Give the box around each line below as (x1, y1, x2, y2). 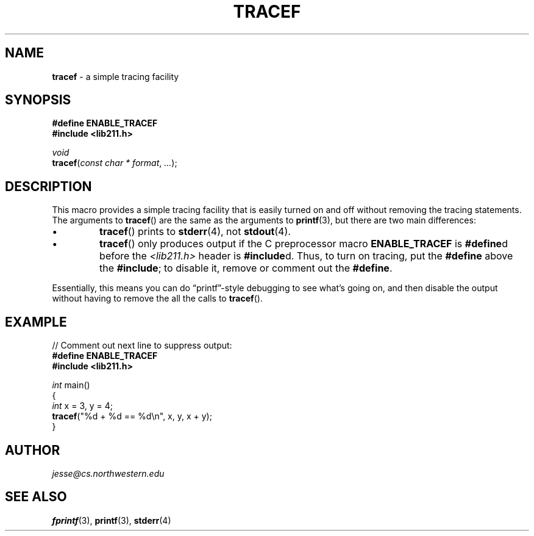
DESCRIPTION (5, 178, 92, 194)
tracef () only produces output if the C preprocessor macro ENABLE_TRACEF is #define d (99, 237, 508, 250)
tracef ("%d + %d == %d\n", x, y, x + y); (52, 411, 212, 422)
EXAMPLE (5, 314, 67, 330)
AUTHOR (5, 442, 60, 458)
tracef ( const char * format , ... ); (52, 158, 177, 168)
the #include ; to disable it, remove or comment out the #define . (99, 262, 393, 275)
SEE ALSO (5, 489, 67, 505)
